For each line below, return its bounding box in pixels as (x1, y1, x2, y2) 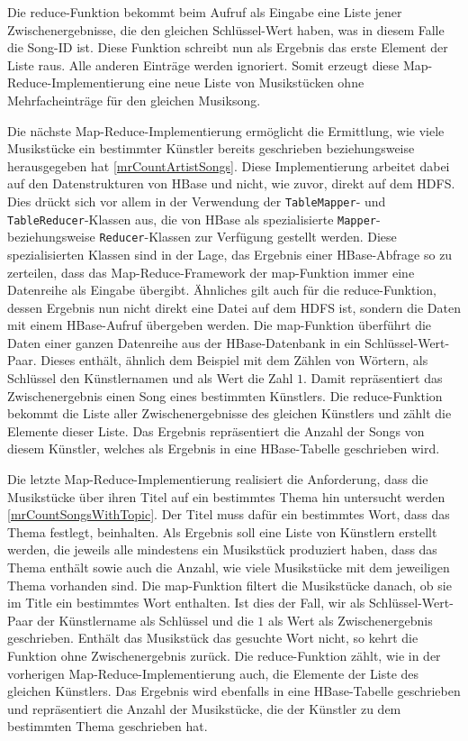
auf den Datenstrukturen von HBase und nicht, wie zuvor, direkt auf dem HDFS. (7, 174, 455, 193)
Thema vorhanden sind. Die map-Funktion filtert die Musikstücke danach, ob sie (7, 575, 452, 594)
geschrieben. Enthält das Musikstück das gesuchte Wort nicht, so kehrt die (7, 628, 418, 647)
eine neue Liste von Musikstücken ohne (148, 73, 364, 92)
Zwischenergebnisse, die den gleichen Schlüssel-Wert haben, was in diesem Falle (7, 20, 445, 39)
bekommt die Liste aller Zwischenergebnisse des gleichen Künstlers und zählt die (7, 404, 452, 423)
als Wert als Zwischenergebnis (267, 610, 433, 629)
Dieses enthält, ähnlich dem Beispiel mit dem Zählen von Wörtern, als (40, 351, 428, 370)
